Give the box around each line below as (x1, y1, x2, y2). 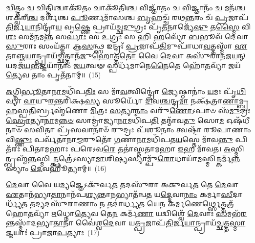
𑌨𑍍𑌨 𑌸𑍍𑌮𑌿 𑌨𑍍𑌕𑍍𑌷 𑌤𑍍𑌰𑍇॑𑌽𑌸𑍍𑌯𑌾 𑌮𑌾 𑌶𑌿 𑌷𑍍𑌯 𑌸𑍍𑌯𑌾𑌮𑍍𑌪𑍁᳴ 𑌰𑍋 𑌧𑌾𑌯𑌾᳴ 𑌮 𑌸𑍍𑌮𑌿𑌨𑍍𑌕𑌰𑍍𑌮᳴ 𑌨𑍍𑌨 (27, 153, 240, 163)
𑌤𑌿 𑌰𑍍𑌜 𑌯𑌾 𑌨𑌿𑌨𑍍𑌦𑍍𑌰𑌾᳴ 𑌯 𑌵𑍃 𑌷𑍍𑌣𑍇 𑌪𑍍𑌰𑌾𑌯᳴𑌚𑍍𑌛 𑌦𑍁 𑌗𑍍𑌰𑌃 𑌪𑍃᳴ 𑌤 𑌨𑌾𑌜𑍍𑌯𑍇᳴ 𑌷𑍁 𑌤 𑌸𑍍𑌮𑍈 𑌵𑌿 (6, 22, 251, 32)
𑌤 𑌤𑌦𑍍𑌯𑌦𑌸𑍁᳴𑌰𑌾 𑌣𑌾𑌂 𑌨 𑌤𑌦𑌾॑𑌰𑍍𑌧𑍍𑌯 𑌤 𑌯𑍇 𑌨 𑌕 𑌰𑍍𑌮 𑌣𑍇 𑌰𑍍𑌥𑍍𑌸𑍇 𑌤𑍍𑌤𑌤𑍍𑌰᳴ (21, 198, 234, 209)
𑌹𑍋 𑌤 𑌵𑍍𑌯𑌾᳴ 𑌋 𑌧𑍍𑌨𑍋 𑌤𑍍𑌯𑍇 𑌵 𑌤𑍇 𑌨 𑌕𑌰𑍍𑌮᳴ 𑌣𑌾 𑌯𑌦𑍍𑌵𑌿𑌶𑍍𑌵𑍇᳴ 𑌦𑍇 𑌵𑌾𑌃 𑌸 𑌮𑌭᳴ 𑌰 (6, 208, 247, 218)
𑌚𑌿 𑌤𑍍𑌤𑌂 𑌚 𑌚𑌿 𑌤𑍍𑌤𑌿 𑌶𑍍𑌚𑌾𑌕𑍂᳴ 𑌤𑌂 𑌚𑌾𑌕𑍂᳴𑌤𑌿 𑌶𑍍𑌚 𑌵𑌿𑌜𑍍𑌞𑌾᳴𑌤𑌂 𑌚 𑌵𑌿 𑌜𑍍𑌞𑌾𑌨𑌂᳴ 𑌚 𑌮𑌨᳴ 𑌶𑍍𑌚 (6, 2, 246, 12)
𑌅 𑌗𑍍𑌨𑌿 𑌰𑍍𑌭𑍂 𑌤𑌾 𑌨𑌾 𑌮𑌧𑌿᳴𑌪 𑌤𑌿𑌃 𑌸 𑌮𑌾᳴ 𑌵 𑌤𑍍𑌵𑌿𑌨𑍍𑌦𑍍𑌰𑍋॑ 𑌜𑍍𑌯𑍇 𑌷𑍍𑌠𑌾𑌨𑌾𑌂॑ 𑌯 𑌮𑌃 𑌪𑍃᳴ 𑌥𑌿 (6, 86, 246, 96)
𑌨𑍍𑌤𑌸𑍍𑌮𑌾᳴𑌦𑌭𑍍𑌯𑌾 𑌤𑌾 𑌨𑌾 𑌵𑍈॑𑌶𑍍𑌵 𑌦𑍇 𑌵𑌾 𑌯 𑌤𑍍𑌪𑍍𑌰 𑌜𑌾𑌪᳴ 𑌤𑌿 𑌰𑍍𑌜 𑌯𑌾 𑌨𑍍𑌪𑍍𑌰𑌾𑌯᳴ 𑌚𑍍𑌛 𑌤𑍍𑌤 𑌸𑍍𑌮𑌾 (6, 218, 246, 228)
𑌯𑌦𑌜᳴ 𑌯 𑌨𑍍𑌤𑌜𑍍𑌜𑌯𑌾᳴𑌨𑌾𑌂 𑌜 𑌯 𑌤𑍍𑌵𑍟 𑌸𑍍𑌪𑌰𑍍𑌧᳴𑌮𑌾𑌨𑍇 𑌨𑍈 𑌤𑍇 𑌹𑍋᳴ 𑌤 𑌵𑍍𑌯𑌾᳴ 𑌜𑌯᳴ (6, 60, 241, 70)
